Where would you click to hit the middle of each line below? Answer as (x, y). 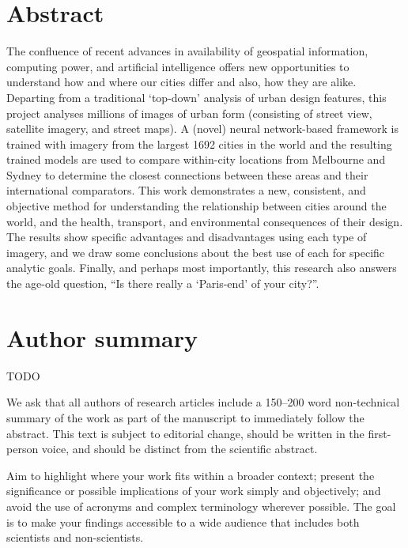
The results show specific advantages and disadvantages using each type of (187, 237)
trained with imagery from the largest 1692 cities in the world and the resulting (199, 144)
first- (380, 433)
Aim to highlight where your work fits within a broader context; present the (191, 475)
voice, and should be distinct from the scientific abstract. (179, 449)
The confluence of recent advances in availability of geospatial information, (187, 51)
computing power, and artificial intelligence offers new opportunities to (178, 66)
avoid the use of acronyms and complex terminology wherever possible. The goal (201, 506)
